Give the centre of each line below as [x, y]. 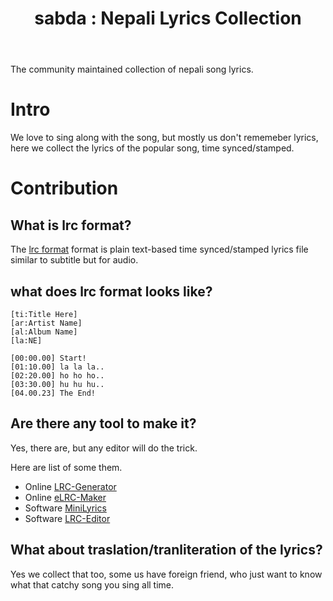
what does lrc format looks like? [111, 291]
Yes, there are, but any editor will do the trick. [104, 448]
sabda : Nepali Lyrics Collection [168, 18]
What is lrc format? [71, 225]
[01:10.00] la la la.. [57, 367]
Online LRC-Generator [70, 486]
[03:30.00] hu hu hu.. [57, 384]
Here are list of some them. [66, 467]
